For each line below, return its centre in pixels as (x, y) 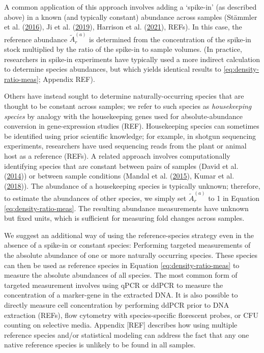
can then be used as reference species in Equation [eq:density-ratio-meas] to (122, 265)
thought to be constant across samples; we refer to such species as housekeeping (128, 106)
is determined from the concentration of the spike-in (170, 39)
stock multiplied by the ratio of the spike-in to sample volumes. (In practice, (123, 49)
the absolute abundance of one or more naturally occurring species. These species (131, 255)
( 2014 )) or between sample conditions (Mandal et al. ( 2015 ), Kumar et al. (119, 176)
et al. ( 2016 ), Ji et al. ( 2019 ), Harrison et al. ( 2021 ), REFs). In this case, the (123, 27)
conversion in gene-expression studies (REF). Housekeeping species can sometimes (132, 126)
